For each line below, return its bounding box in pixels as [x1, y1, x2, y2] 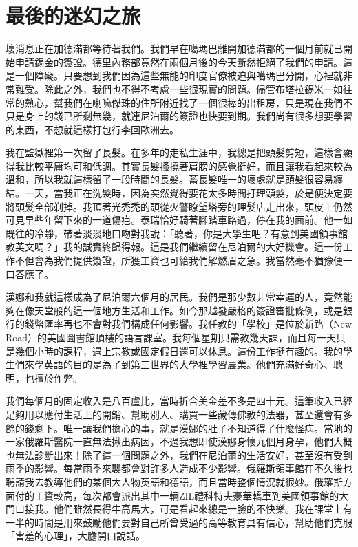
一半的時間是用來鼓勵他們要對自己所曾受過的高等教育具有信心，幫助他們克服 [6, 515, 352, 529]
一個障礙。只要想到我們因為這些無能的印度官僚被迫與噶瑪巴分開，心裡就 [14, 68, 343, 83]
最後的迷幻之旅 [6, 1, 141, 30]
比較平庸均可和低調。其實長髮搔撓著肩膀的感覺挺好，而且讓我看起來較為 [24, 158, 352, 173]
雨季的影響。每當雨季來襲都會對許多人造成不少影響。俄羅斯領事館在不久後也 [6, 461, 352, 475]
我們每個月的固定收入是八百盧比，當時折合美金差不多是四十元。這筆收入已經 [6, 394, 352, 408]
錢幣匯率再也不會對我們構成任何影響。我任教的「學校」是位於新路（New [24, 317, 352, 331]
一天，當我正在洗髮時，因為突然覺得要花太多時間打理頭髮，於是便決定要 [24, 186, 352, 200]
